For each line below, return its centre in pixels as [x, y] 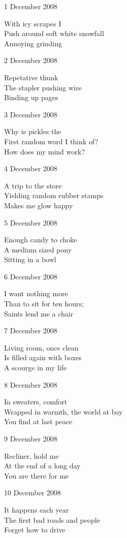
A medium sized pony [38, 249]
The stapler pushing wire [43, 87]
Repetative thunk [31, 77]
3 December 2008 [31, 114]
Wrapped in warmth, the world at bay [63, 411]
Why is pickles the [33, 131]
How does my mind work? [44, 151]
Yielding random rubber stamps [54, 195]
